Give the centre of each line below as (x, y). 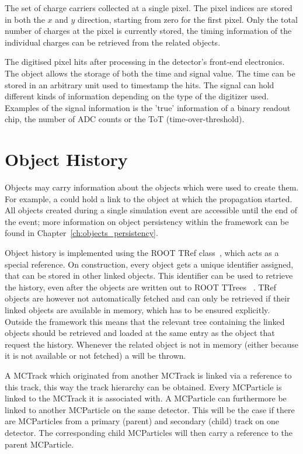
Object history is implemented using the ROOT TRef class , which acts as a (142, 253)
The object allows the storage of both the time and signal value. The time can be (150, 73)
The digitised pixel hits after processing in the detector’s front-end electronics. (145, 62)
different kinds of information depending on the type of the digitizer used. (137, 96)
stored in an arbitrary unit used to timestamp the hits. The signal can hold (140, 84)
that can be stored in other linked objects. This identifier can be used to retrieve (149, 275)
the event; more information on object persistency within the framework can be (147, 221)
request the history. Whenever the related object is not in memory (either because (151, 344)
